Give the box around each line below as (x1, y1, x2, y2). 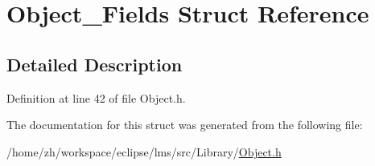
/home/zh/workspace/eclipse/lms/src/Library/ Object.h (6, 143, 282, 160)
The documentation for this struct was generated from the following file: (6, 116, 363, 133)
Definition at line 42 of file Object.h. (6, 89, 186, 106)
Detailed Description (6, 51, 183, 76)
